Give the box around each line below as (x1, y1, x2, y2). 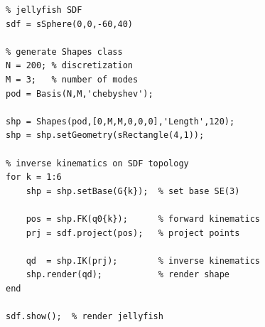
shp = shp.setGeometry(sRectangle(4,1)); (6, 130, 205, 141)
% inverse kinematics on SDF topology (6, 158, 189, 168)
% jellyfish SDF (6, 5, 82, 15)
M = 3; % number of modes (6, 74, 139, 85)
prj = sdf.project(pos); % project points (26, 227, 240, 238)
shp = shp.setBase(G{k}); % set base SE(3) (26, 186, 240, 196)
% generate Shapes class (6, 46, 123, 57)
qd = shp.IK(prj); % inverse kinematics (26, 255, 260, 266)
